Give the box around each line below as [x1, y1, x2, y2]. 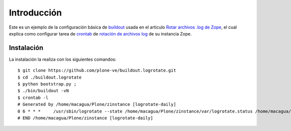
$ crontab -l [17, 95, 48, 100]
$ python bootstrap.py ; [17, 82, 77, 87]
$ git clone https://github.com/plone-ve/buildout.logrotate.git [17, 68, 177, 73]
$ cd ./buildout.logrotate [17, 74, 82, 80]
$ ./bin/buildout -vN [17, 88, 69, 94]
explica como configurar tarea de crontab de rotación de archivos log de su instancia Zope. [9, 31, 192, 36]
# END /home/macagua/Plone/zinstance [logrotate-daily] [17, 115, 153, 121]
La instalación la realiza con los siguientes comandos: [9, 56, 116, 62]
